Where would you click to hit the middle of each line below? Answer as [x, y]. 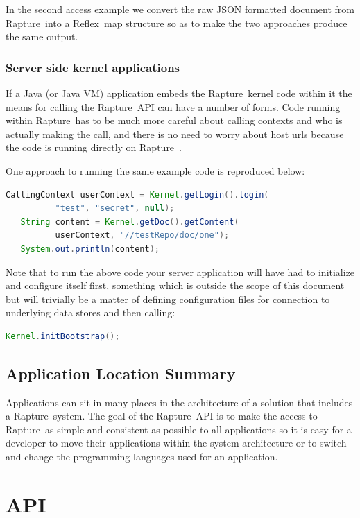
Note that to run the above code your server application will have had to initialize [180, 271]
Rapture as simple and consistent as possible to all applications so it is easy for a [179, 429]
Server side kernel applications [93, 67]
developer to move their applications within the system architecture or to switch [176, 443]
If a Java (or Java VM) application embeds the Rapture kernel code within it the [179, 93]
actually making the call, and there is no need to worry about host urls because [175, 133]
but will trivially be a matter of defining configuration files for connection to [168, 299]
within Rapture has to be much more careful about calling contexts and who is [174, 120]
